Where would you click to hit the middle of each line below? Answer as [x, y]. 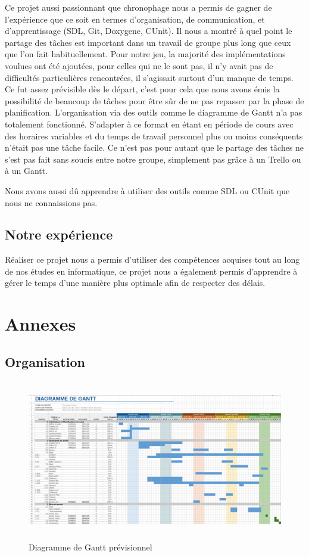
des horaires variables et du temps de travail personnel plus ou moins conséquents [154, 136]
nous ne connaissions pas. [51, 202]
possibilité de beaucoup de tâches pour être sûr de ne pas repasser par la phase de [154, 100]
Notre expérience [59, 234]
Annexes [40, 324]
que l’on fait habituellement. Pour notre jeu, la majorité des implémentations [145, 54]
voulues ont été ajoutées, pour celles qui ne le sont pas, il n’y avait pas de [139, 65]
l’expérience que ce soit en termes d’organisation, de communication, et [135, 19]
